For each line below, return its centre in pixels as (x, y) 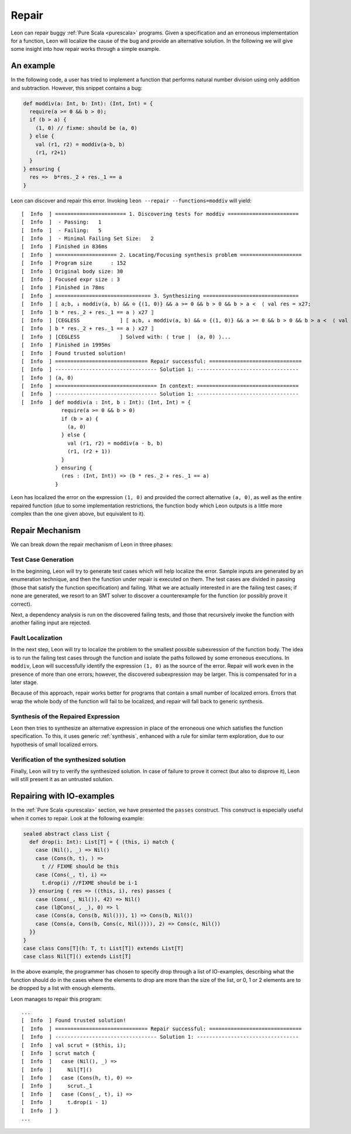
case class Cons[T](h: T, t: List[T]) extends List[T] (103, 949)
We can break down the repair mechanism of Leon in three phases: (92, 544)
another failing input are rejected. (51, 623)
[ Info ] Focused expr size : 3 (70, 280)
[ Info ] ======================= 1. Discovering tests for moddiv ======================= (160, 214)
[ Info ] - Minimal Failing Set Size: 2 (88, 239)
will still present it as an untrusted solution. (62, 779)
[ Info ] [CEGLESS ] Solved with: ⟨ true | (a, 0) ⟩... (126, 337)
